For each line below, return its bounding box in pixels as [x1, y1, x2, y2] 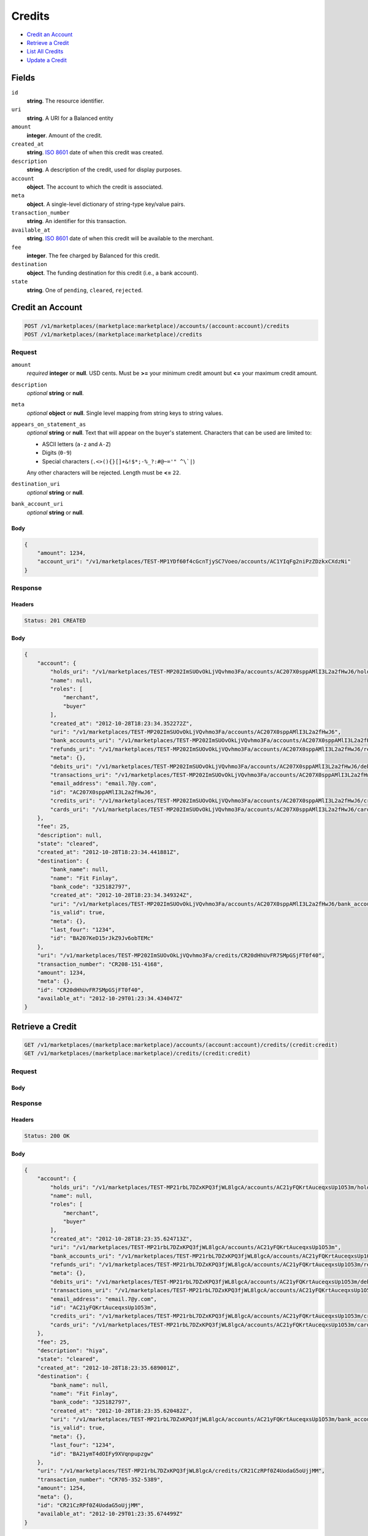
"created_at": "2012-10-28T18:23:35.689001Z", [37, 1364, 180, 1371]
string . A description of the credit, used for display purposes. [26, 166, 182, 173]
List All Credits [26, 48, 64, 55]
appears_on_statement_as [11, 421, 86, 428]
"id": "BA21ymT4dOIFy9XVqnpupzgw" [50, 1450, 154, 1457]
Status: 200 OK [24, 1132, 70, 1140]
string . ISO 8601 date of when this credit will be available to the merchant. [26, 235, 214, 242]
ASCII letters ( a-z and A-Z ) [42, 440, 112, 448]
